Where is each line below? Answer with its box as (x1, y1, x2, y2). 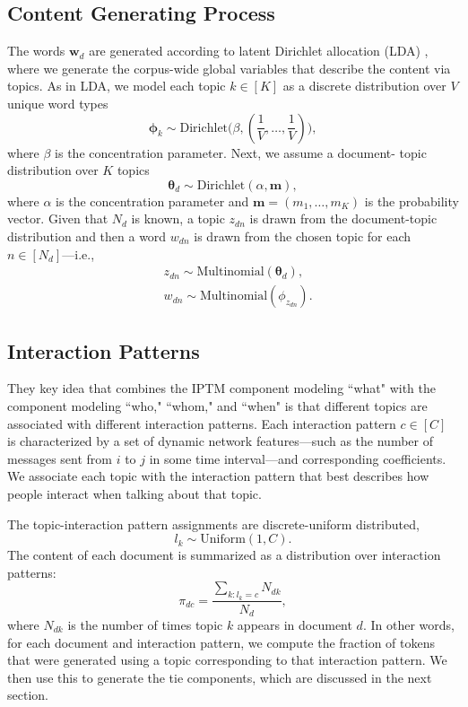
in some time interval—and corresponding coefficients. (149, 449, 446, 467)
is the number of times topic (67, 615, 223, 634)
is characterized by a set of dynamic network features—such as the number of (7, 432, 433, 450)
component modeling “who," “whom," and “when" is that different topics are (7, 397, 428, 415)
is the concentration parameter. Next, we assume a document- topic (55, 143, 427, 161)
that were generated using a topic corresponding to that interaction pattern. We (7, 650, 447, 669)
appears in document (237, 615, 352, 634)
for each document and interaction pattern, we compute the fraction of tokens (7, 633, 436, 651)
